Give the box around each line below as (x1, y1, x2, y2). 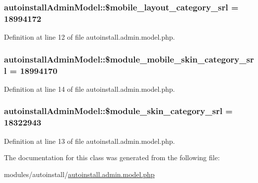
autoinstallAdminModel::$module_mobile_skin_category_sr (4, 53, 254, 65)
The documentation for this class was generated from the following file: (4, 152, 220, 163)
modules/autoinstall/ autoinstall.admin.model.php (4, 169, 155, 179)
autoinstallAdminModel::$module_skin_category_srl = (4, 105, 233, 117)
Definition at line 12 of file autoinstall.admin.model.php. (4, 32, 175, 42)
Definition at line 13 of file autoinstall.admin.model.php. (4, 135, 175, 146)
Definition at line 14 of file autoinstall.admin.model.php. (4, 83, 175, 94)
